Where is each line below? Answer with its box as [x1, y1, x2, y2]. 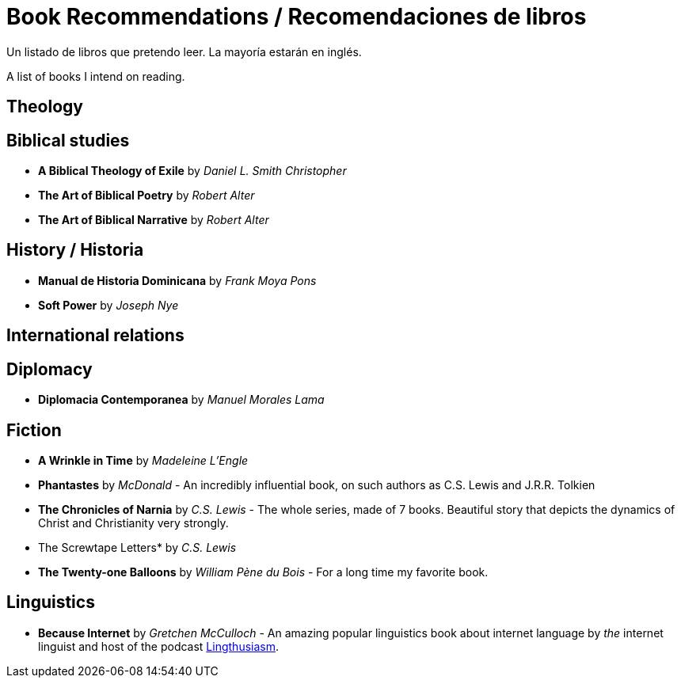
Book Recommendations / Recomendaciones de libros [6, 3, 587, 30]
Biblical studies [6, 130, 130, 150]
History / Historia [6, 240, 144, 260]
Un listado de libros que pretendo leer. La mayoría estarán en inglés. [6, 44, 362, 59]
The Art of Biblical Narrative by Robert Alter [38, 213, 269, 227]
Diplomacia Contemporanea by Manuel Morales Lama [38, 393, 325, 407]
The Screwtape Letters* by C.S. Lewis [38, 540, 237, 554]
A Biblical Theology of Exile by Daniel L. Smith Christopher [38, 164, 347, 178]
